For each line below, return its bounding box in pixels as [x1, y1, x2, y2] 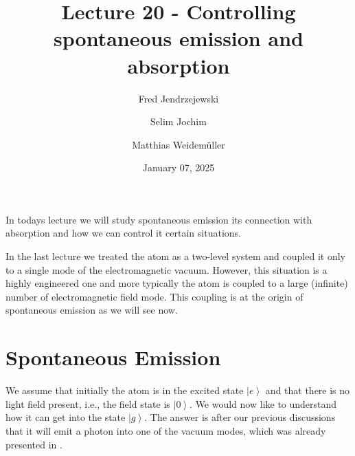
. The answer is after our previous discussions [144, 410, 336, 424]
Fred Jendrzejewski [138, 91, 219, 105]
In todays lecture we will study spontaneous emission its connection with [5, 212, 312, 226]
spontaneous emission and [54, 24, 304, 52]
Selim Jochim [150, 114, 207, 129]
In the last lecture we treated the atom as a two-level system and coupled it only [5, 249, 345, 263]
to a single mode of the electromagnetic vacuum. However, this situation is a [5, 262, 328, 276]
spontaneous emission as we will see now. [5, 303, 178, 317]
